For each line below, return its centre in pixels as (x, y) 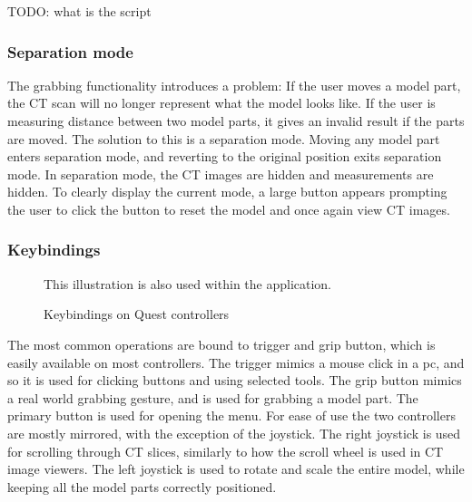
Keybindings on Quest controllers (137, 314)
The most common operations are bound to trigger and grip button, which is (221, 344)
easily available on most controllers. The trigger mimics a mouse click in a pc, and (236, 362)
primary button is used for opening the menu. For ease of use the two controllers (231, 415)
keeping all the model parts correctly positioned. (142, 486)
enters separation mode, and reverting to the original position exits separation (225, 156)
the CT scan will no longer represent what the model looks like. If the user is (221, 103)
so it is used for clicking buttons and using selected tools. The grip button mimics (235, 380)
